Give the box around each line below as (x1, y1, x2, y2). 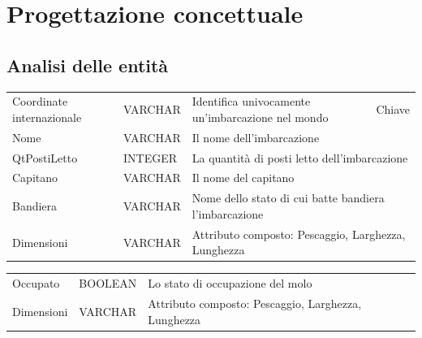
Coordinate (12, 93, 68, 110)
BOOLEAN (79, 275, 137, 292)
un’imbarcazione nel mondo (192, 108, 329, 125)
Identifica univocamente (192, 93, 311, 110)
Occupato (12, 275, 60, 292)
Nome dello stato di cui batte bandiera (192, 189, 385, 206)
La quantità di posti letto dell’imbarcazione (192, 149, 408, 166)
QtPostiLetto (12, 149, 78, 166)
